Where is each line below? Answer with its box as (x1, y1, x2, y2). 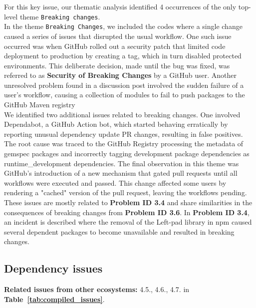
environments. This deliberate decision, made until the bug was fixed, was (4, 60, 230, 70)
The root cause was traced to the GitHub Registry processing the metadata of (4, 138, 244, 149)
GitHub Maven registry (4, 99, 75, 110)
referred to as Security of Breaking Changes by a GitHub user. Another (4, 70, 237, 80)
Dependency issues (4, 261, 103, 276)
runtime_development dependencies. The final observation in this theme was (4, 158, 239, 168)
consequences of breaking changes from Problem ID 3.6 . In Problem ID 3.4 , (4, 207, 250, 217)
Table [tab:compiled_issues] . (4, 294, 105, 304)
